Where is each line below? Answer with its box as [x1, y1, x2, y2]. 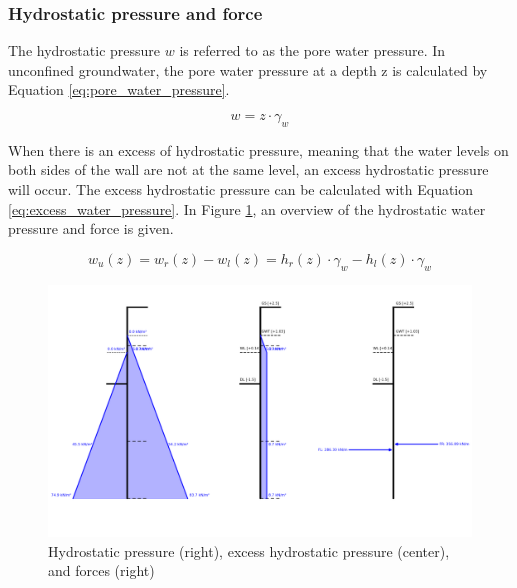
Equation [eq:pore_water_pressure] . [8, 79, 230, 100]
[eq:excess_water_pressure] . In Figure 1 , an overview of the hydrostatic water [8, 198, 486, 219]
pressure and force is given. [8, 218, 174, 239]
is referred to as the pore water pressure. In [179, 40, 446, 61]
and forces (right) [48, 560, 155, 581]
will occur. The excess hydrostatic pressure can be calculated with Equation [8, 178, 474, 199]
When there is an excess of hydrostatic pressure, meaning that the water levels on [8, 139, 509, 160]
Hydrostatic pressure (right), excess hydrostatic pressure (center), [48, 540, 450, 561]
